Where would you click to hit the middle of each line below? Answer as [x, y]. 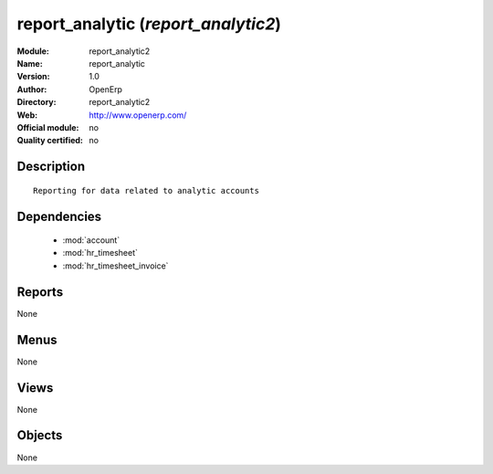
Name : [30, 63]
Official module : [48, 127]
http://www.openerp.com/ [138, 115]
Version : [33, 77]
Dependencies [59, 216]
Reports [40, 292]
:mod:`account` [91, 240]
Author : [32, 89]
